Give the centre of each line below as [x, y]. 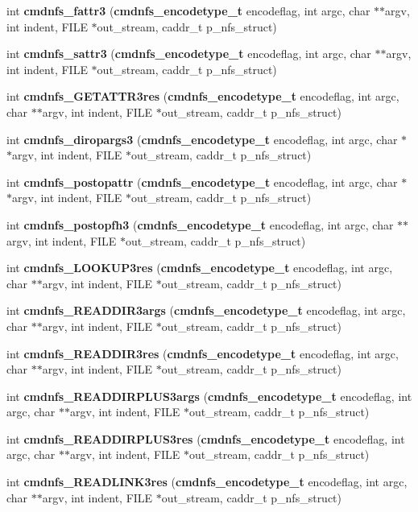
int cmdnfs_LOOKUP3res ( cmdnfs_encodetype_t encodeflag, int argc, [200, 268]
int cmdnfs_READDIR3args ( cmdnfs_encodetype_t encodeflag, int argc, [206, 310]
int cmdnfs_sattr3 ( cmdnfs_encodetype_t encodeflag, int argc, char [189, 54]
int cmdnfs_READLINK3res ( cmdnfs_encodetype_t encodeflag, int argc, [207, 482]
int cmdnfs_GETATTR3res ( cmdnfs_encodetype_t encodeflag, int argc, [203, 96]
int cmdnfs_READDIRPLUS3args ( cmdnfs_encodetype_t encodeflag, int [209, 396]
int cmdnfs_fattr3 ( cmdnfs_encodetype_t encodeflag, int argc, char [188, 10]
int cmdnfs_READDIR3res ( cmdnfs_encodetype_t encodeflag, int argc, [203, 353]
